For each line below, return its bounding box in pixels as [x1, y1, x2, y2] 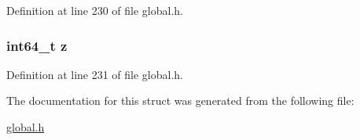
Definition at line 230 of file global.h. [6, 2, 184, 18]
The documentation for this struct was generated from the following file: [6, 92, 354, 109]
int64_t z [6, 35, 68, 55]
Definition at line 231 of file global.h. [6, 66, 184, 82]
